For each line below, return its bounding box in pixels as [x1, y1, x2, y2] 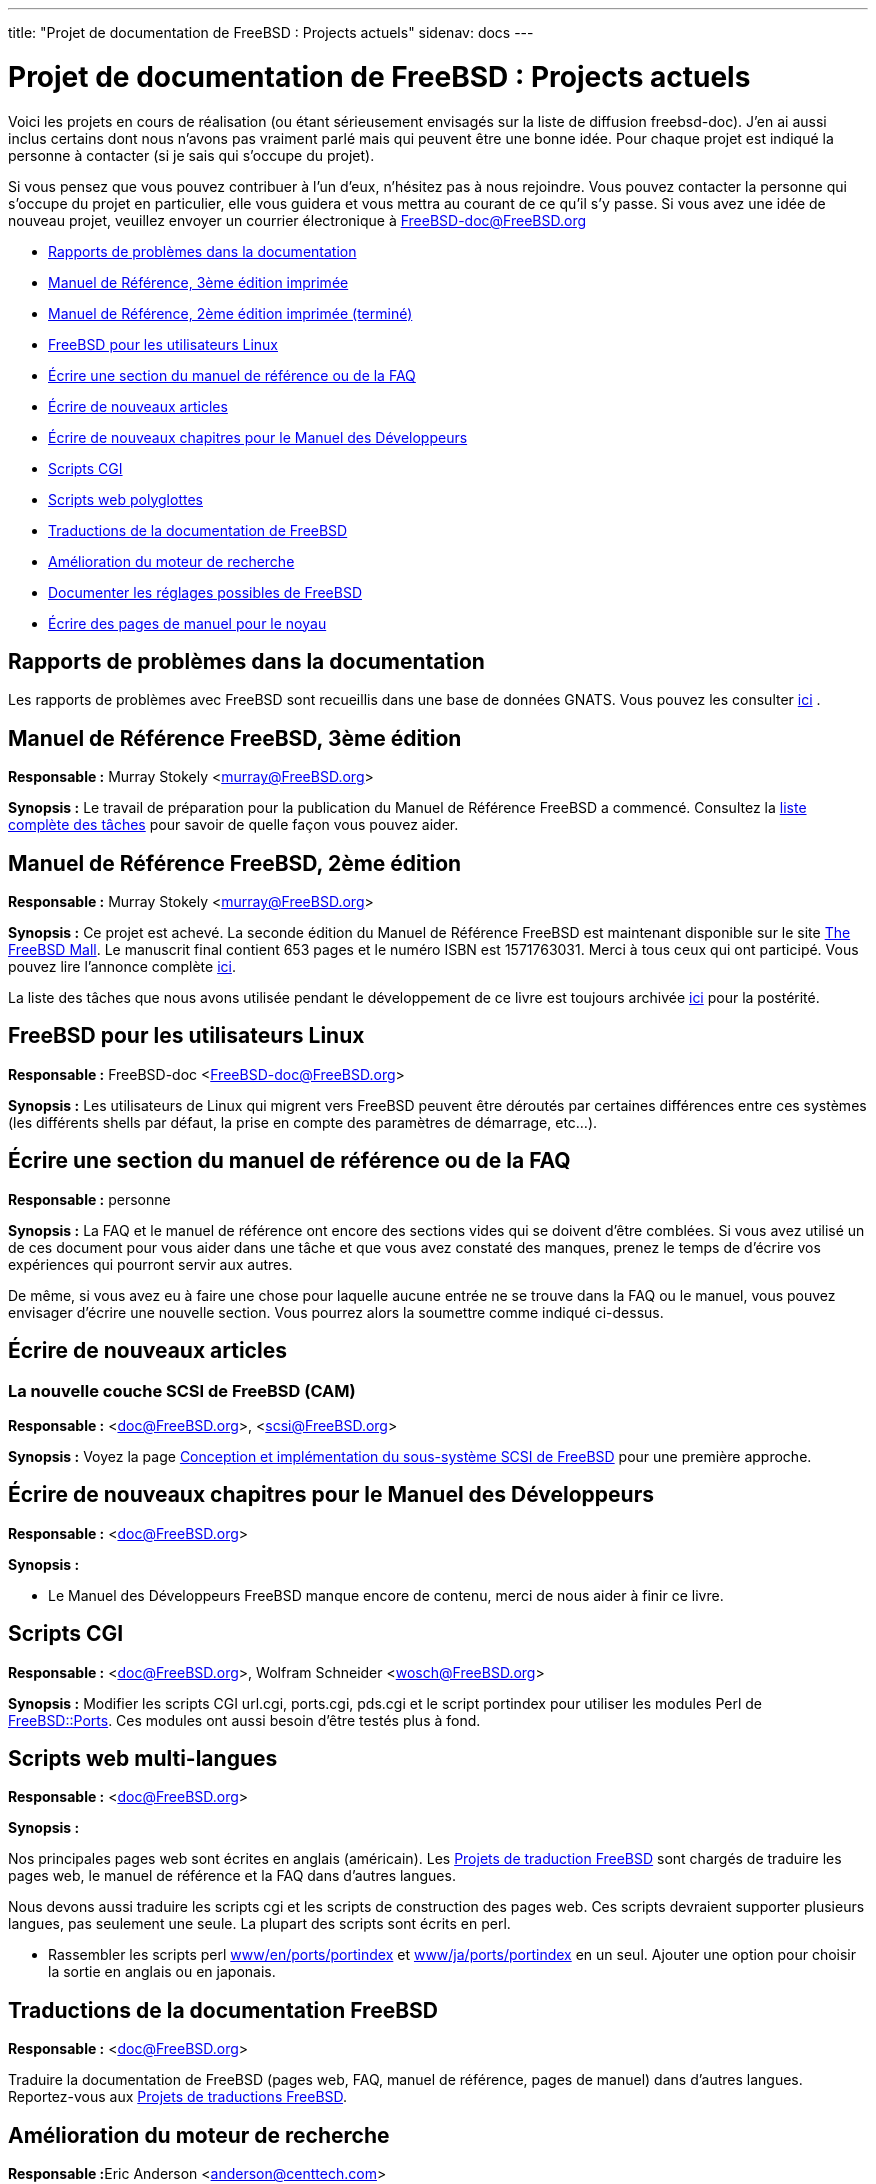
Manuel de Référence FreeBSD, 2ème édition [8, 850, 462, 876]
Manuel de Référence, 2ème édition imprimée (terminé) [48, 304, 413, 322]
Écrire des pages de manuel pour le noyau [48, 614, 327, 632]
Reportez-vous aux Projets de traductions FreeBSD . [8, 2088, 348, 2106]
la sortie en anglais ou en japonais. [48, 1963, 276, 1981]
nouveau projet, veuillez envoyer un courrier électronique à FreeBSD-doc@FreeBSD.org [8, 211, 587, 229]
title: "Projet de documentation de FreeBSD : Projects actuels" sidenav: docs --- [8, 24, 534, 41]
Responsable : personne [8, 1190, 171, 1208]
